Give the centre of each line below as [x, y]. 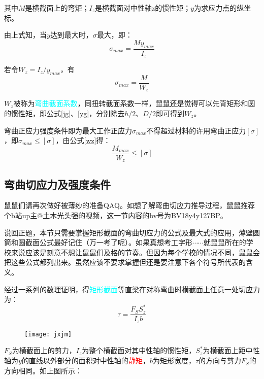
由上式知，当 [25, 35]
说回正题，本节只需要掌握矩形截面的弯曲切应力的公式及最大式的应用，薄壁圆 [132, 232]
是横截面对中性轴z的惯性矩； [143, 8]
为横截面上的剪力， [44, 350]
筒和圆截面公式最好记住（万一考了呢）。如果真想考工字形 [98, 242]
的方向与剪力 [220, 360]
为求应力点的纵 [219, 8]
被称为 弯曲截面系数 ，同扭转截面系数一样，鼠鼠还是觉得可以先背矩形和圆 [134, 103]
